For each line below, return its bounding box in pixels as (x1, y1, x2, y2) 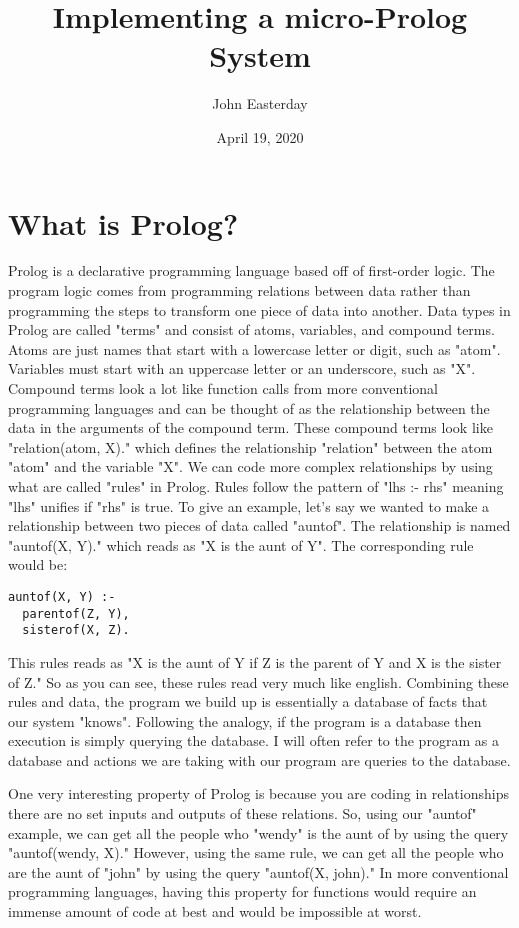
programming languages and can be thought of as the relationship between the (8, 397, 490, 418)
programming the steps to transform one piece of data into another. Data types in (8, 299, 511, 320)
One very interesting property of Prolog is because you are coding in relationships (8, 783, 509, 804)
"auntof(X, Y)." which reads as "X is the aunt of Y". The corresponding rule (8, 534, 474, 555)
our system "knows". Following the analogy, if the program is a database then (8, 710, 482, 731)
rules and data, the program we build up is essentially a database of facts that (8, 691, 488, 712)
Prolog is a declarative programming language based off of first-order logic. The (8, 260, 495, 281)
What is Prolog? (8, 202, 239, 243)
